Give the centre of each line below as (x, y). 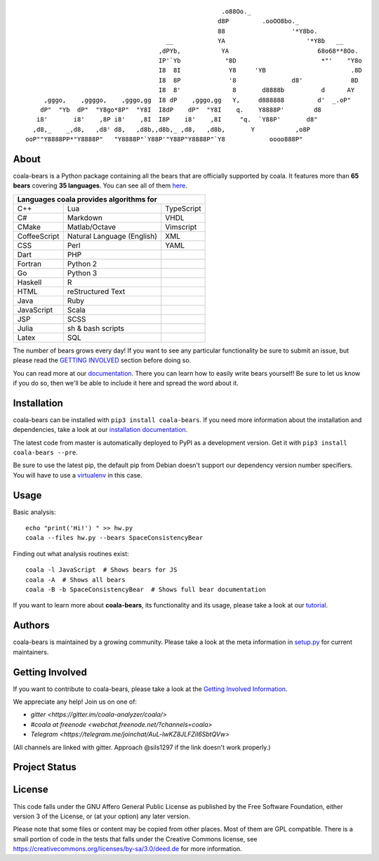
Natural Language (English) (112, 236)
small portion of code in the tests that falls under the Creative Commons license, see (135, 839)
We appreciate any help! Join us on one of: (75, 702)
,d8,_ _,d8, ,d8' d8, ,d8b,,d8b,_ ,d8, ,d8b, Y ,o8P (172, 129)
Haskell (29, 282)
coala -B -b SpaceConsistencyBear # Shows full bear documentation (146, 590)
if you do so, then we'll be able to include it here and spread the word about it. (126, 383)
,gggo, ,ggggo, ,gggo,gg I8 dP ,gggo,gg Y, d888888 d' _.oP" (197, 100)
